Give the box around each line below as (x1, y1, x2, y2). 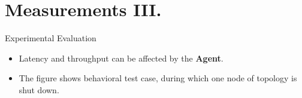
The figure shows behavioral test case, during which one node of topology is (19, 72, 297, 84)
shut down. (19, 83, 59, 96)
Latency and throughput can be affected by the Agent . (19, 51, 224, 64)
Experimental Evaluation (5, 32, 96, 44)
